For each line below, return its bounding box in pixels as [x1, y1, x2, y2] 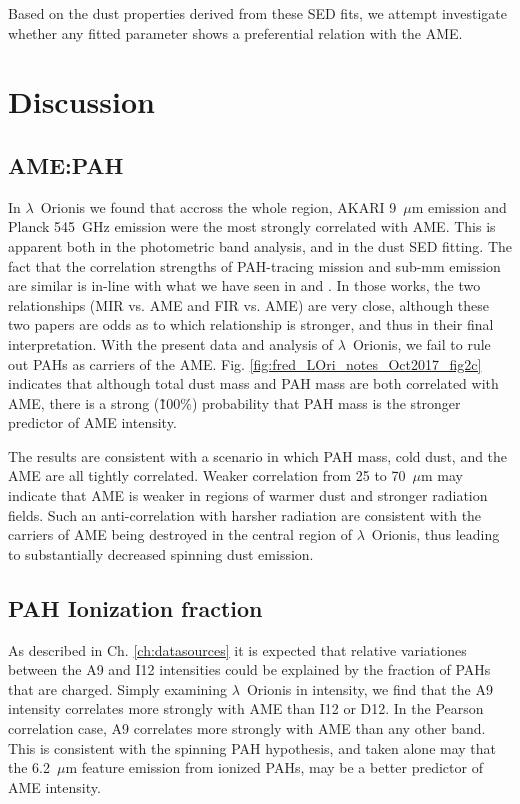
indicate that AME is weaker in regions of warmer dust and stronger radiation [8, 485, 488, 506]
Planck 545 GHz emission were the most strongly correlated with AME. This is [8, 216, 496, 237]
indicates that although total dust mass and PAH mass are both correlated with [8, 373, 499, 394]
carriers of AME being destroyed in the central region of [8, 524, 352, 545]
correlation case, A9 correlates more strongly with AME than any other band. [8, 718, 486, 739]
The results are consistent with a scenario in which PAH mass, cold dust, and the [8, 445, 508, 466]
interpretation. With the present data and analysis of [8, 333, 334, 354]
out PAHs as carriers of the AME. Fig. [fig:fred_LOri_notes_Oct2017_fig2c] [8, 353, 482, 374]
